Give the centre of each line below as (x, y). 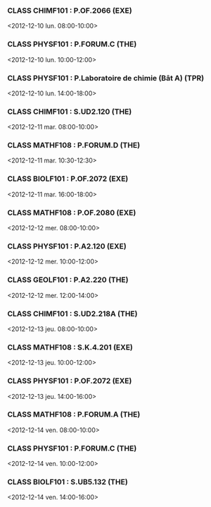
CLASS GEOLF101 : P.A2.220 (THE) (68, 280)
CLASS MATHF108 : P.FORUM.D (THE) (74, 145)
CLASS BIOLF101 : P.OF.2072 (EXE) (68, 179)
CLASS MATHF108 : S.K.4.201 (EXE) (70, 347)
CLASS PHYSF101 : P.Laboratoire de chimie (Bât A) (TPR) (106, 78)
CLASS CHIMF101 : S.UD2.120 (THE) (70, 112)
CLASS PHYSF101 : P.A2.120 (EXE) (67, 246)
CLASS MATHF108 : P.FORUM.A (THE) (74, 414)
